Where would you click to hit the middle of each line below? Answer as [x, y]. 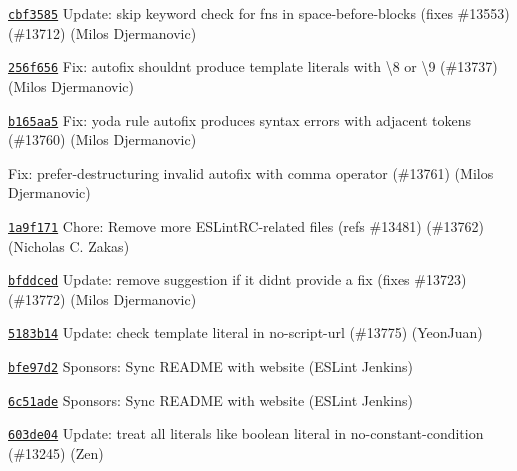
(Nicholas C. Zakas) [69, 245]
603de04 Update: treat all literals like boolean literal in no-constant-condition [246, 433]
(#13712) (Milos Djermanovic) [102, 32]
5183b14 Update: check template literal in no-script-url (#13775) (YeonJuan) [245, 332]
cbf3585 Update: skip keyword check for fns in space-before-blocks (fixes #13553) [259, 13]
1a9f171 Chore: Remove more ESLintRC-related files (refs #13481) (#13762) [246, 225]
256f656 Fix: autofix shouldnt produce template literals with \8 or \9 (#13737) [253, 66]
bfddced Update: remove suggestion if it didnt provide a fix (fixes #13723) [237, 279]
